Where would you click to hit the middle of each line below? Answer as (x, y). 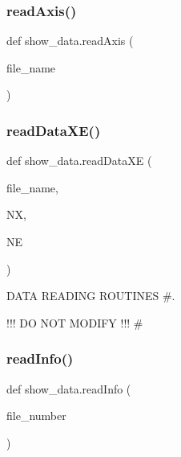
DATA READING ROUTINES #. (91, 296)
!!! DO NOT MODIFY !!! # (75, 322)
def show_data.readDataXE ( (79, 161)
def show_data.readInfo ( (69, 388)
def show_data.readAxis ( (70, 41)
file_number (36, 416)
